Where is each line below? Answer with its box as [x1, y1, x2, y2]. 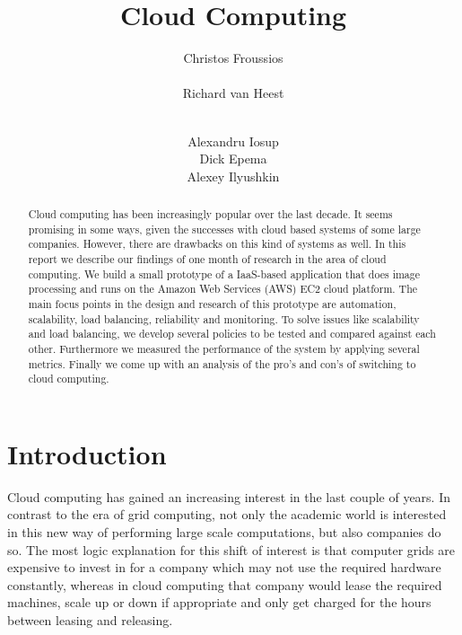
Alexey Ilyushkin [187, 166, 280, 185]
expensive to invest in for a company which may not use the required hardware [7, 558, 441, 577]
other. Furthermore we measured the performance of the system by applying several [28, 340, 420, 356]
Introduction [7, 435, 167, 472]
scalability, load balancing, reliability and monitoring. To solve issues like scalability [28, 311, 420, 326]
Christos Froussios [183, 49, 283, 67]
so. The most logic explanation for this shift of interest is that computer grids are [7, 540, 455, 559]
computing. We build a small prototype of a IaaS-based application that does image [28, 266, 421, 281]
